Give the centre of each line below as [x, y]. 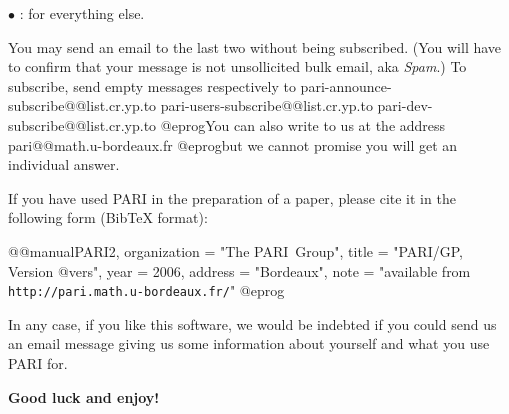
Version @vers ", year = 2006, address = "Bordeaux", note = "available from [239, 270]
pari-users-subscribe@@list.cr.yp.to [266, 105]
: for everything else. [82, 13]
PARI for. [38, 362]
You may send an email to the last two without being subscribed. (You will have [255, 46]
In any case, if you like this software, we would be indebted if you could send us [252, 323]
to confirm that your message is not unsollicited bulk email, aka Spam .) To [237, 66]
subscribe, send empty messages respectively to [152, 85]
